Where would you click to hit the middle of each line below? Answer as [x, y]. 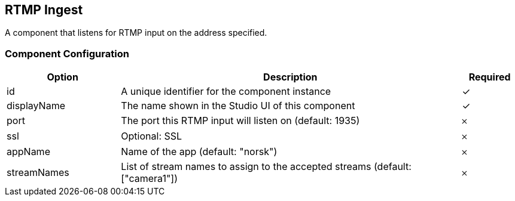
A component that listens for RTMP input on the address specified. [136, 33]
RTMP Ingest [44, 10]
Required [490, 77]
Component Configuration [67, 53]
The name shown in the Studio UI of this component [238, 106]
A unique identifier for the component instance [226, 92]
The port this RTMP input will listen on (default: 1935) [240, 121]
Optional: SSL [152, 136]
